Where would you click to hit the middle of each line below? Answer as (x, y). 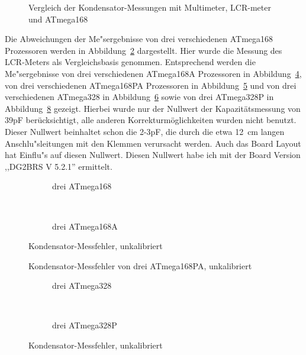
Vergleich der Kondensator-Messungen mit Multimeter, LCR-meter (150, 7)
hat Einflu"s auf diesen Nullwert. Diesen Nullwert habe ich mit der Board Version (153, 155)
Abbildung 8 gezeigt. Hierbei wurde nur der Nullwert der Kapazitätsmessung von (153, 108)
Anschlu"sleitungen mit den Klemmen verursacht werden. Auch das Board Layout (153, 143)
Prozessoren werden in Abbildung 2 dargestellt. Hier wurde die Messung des (144, 50)
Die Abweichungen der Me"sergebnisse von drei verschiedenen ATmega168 (139, 39)
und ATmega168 (58, 19)
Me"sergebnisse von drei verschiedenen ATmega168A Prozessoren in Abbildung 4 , (153, 73)
